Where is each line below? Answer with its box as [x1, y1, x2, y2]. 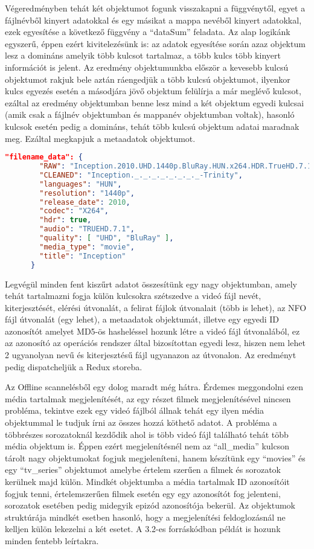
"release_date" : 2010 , [39, 197, 130, 207]
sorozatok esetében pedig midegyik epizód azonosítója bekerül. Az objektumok [5, 499, 295, 512]
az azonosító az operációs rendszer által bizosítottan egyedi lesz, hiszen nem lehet [5, 336, 306, 349]
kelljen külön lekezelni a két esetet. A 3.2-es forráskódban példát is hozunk [5, 522, 281, 535]
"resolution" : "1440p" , [39, 188, 135, 197]
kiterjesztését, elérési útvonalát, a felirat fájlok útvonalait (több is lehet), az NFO [5, 301, 307, 313]
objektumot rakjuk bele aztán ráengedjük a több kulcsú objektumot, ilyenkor [5, 72, 290, 85]
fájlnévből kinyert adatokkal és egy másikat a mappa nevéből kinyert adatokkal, [5, 13, 302, 26]
